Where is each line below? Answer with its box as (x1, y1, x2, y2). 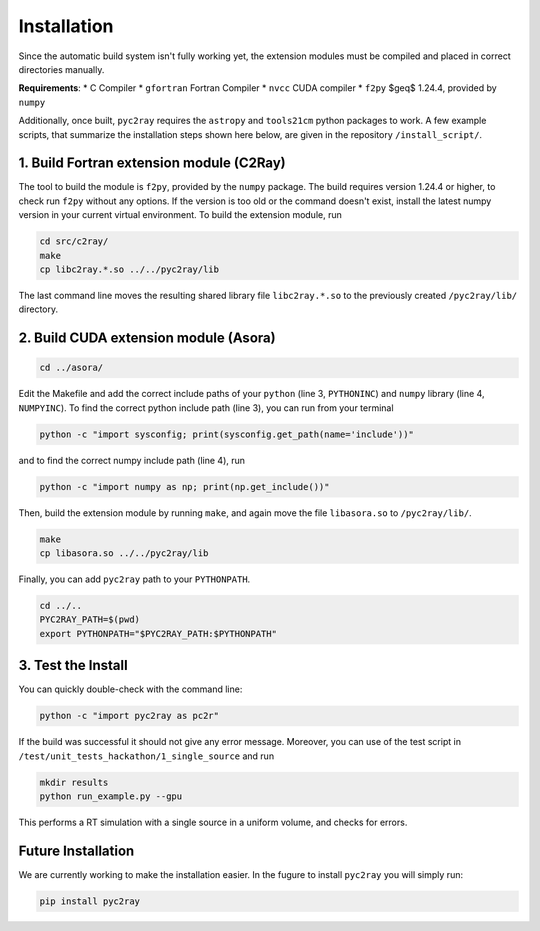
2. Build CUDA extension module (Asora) (18, 330, 276, 347)
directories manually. (18, 63, 105, 75)
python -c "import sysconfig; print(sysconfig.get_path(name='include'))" (39, 428, 415, 440)
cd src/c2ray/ (39, 236, 109, 247)
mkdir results (39, 776, 109, 788)
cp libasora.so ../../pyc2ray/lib (39, 548, 209, 559)
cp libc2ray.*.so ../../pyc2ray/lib (39, 263, 220, 275)
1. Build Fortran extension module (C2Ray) (18, 155, 287, 172)
